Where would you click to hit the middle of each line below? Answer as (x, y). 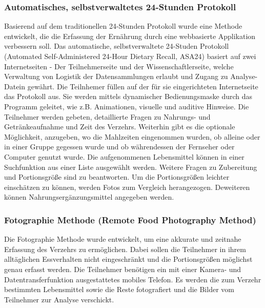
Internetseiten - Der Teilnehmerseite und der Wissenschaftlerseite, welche (119, 66)
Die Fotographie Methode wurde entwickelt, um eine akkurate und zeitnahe (123, 239)
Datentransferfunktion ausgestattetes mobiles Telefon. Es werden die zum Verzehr (133, 279)
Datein (15, 86)
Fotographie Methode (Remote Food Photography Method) (130, 219)
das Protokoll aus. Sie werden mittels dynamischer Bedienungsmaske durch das (128, 96)
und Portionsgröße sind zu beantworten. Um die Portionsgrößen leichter (117, 177)
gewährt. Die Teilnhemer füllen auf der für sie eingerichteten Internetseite (143, 86)
